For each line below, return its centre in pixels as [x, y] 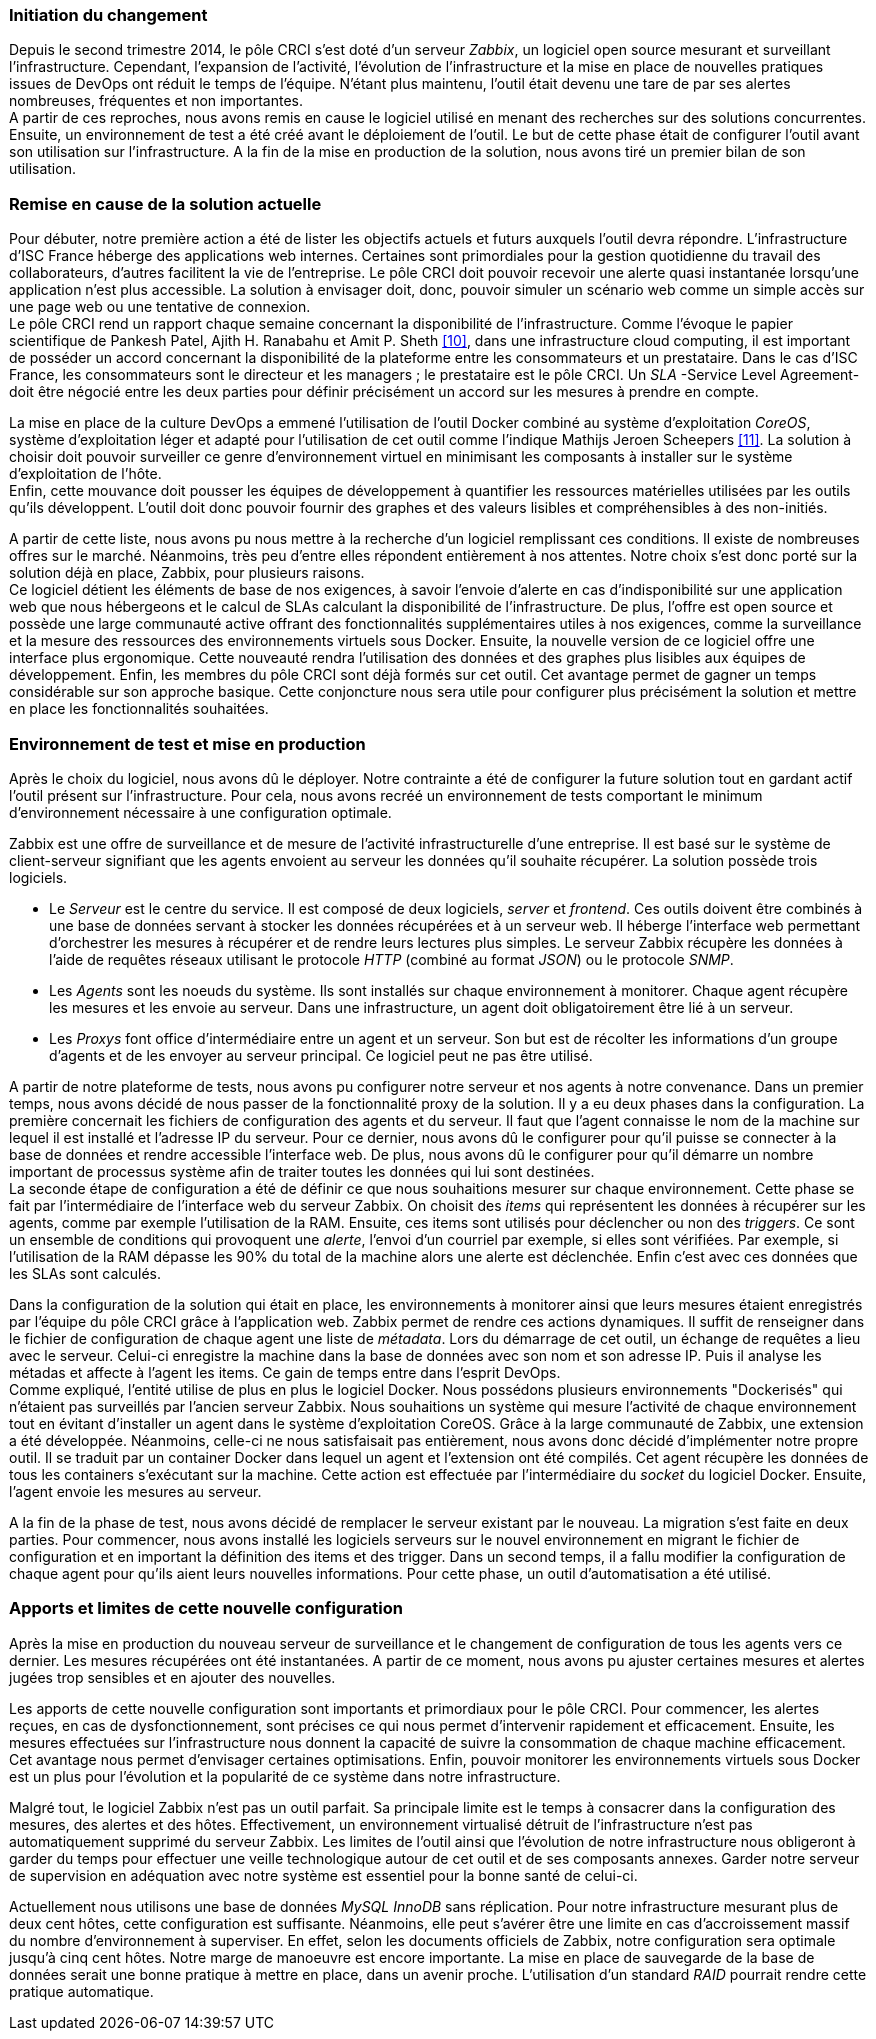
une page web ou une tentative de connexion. [160, 307]
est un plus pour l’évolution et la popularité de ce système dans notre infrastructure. [285, 1776]
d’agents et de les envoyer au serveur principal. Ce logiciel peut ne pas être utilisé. [321, 1055]
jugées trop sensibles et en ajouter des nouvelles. [172, 1677]
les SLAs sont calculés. [85, 1273]
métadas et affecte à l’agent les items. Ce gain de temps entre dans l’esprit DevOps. [285, 1372]
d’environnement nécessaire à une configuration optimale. [200, 812]
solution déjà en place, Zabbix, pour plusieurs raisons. [187, 573]
